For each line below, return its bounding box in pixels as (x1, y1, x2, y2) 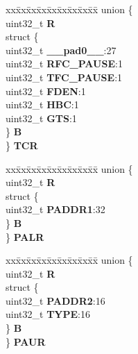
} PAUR (6, 334, 46, 348)
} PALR (6, 229, 44, 244)
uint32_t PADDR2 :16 (6, 293, 105, 307)
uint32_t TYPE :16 (6, 307, 90, 321)
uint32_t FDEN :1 (6, 83, 86, 98)
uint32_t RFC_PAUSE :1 (6, 56, 123, 71)
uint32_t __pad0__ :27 (6, 42, 117, 57)
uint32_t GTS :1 (6, 110, 77, 125)
